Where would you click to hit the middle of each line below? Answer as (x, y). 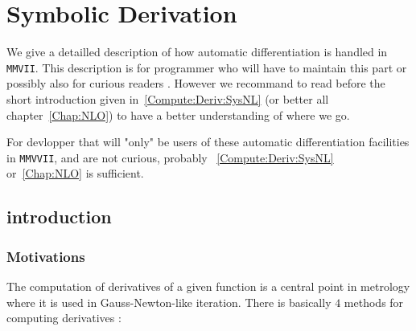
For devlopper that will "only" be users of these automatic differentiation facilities (208, 142)
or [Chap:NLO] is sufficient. (75, 173)
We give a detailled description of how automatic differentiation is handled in (197, 52)
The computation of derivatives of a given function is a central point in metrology (208, 286)
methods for (374, 302)
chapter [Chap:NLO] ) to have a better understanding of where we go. (178, 114)
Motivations (46, 256)
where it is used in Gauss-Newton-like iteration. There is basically (169, 302)
